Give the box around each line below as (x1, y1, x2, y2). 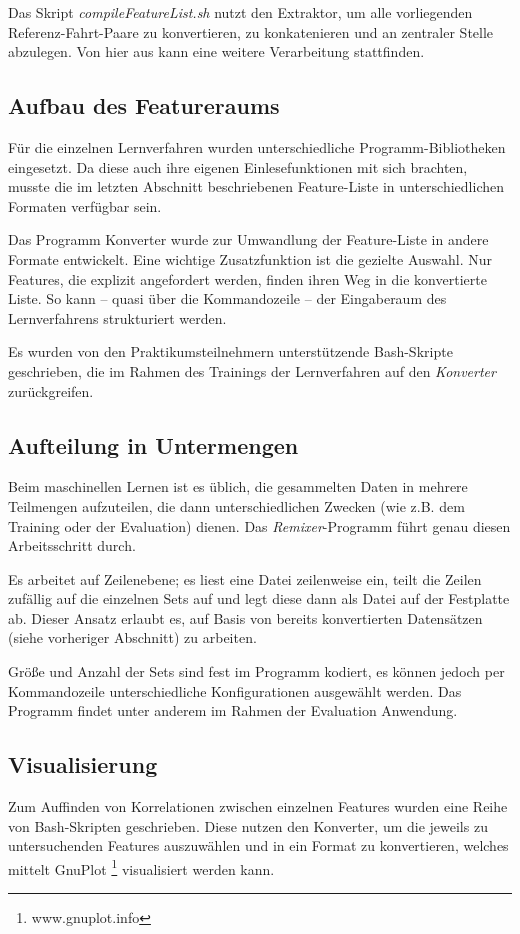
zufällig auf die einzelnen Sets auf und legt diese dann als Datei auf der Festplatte (8, 588, 510, 609)
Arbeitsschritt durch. (8, 535, 136, 556)
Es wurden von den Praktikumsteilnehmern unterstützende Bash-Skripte (8, 341, 453, 362)
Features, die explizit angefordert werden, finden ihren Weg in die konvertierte (8, 268, 487, 289)
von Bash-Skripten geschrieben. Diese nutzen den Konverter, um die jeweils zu (8, 815, 488, 836)
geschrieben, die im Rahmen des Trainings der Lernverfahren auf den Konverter (8, 360, 496, 381)
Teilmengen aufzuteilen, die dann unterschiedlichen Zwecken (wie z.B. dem (8, 495, 465, 516)
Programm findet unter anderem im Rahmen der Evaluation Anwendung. (8, 700, 458, 721)
